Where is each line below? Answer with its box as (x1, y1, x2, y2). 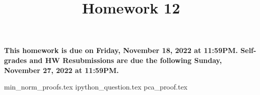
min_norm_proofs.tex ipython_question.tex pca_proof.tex (4, 81, 187, 92)
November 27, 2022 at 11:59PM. (4, 64, 119, 75)
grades (4, 54, 27, 65)
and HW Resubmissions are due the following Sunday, (29, 54, 222, 65)
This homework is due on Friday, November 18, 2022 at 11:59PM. (4, 45, 238, 55)
